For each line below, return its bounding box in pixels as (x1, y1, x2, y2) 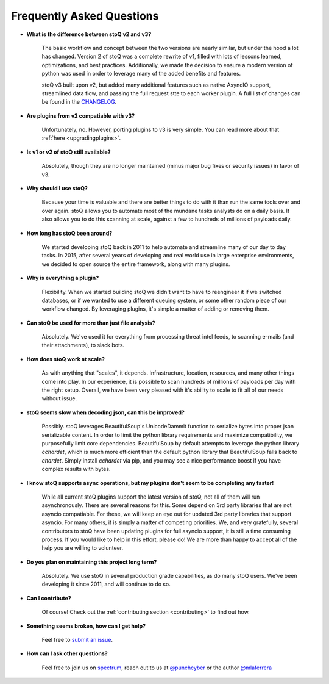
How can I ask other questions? (26, 650, 108, 657)
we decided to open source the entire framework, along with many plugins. (41, 260, 230, 268)
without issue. (41, 395, 77, 402)
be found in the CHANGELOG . (41, 98, 117, 106)
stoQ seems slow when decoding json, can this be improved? (26, 409, 185, 416)
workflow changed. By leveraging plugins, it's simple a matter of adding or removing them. (41, 305, 269, 312)
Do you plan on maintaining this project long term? (26, 558, 157, 566)
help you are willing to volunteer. (41, 544, 124, 552)
